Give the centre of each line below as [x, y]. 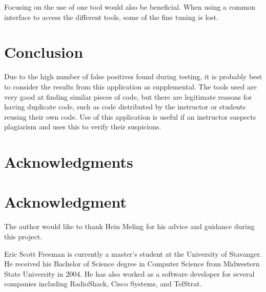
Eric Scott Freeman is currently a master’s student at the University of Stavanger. [133, 253]
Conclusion [44, 52]
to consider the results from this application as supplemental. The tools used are [130, 86]
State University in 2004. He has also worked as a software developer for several [129, 273]
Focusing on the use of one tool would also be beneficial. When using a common [130, 7]
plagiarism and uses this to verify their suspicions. [83, 127]
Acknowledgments [69, 162]
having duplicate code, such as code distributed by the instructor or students [125, 107]
